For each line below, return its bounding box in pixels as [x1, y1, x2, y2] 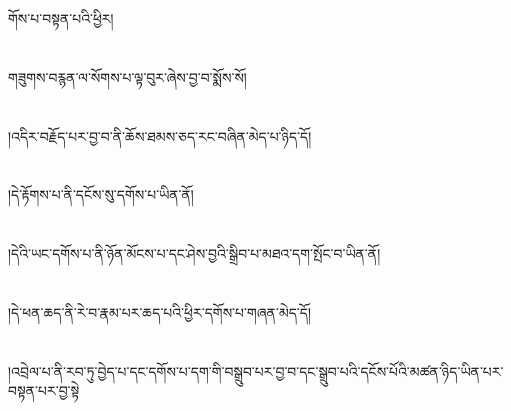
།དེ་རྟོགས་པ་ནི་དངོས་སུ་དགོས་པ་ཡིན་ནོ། [8, 184, 194, 205]
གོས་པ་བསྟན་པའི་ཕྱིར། [8, 8, 114, 28]
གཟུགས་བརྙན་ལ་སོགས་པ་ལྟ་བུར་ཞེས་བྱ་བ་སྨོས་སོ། [8, 66, 247, 87]
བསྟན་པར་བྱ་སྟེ [8, 380, 80, 401]
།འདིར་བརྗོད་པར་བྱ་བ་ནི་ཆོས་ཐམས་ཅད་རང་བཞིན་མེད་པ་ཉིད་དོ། [8, 125, 312, 146]
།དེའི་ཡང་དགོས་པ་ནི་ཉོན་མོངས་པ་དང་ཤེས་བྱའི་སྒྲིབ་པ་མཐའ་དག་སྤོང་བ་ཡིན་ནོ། [8, 243, 381, 264]
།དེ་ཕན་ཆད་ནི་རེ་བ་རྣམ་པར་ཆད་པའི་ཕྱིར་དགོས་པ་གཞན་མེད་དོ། [8, 301, 311, 322]
